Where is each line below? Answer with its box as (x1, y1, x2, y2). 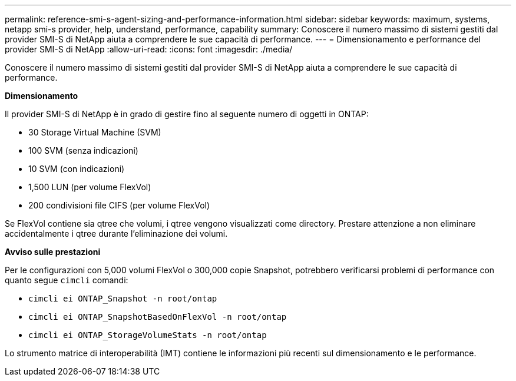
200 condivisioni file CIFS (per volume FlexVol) (28, 200, 210, 210)
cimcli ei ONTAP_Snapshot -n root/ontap (28, 294, 217, 303)
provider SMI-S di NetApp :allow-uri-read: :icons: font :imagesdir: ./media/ (5, 44, 293, 54)
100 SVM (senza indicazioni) (28, 145, 138, 155)
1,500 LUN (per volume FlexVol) (28, 182, 151, 192)
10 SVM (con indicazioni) (28, 164, 125, 174)
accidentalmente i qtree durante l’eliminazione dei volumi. (5, 228, 228, 238)
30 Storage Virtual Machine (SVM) (28, 127, 161, 137)
